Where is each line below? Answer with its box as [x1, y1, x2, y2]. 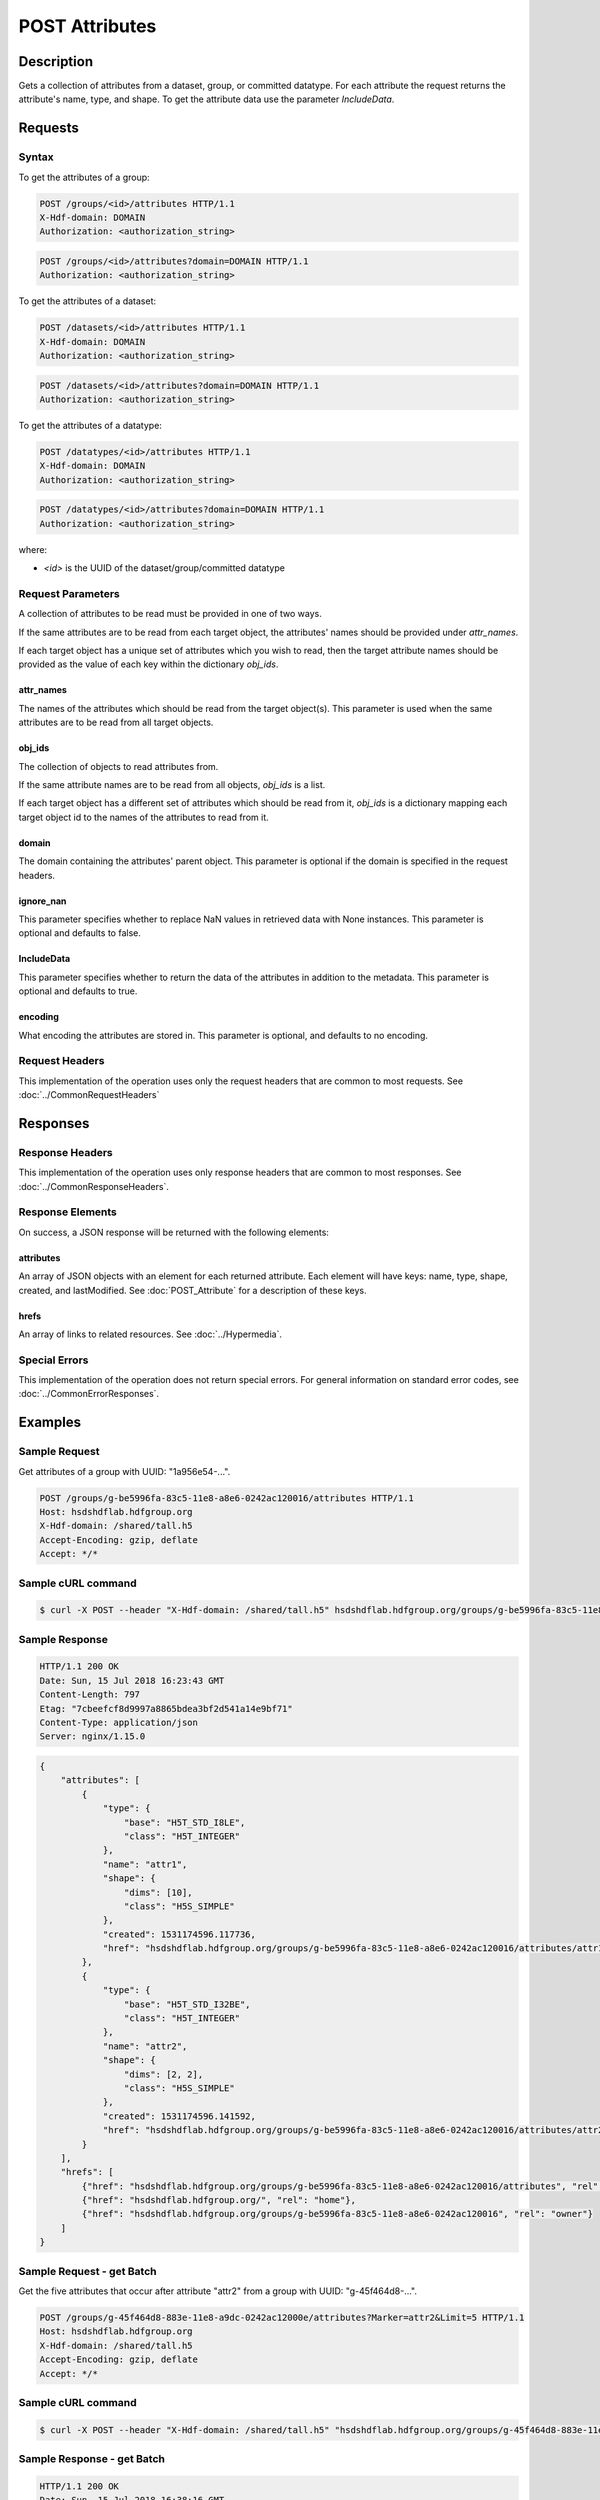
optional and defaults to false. [18, 927, 142, 939]
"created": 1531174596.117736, [102, 1928, 257, 1940]
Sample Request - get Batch [18, 2264, 157, 2278]
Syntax [18, 150, 54, 164]
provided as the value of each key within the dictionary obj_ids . [18, 658, 279, 670]
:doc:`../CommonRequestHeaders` [18, 1089, 160, 1101]
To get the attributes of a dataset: [18, 295, 157, 307]
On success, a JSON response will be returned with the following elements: [18, 1226, 330, 1238]
